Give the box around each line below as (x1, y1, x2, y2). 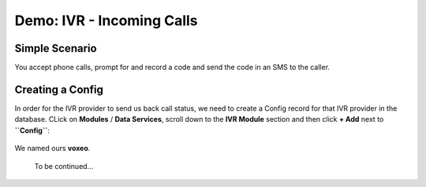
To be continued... (34, 161, 94, 170)
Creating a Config (14, 82, 104, 96)
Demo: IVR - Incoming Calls (14, 12, 198, 29)
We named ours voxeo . (14, 144, 91, 153)
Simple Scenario (14, 42, 98, 55)
